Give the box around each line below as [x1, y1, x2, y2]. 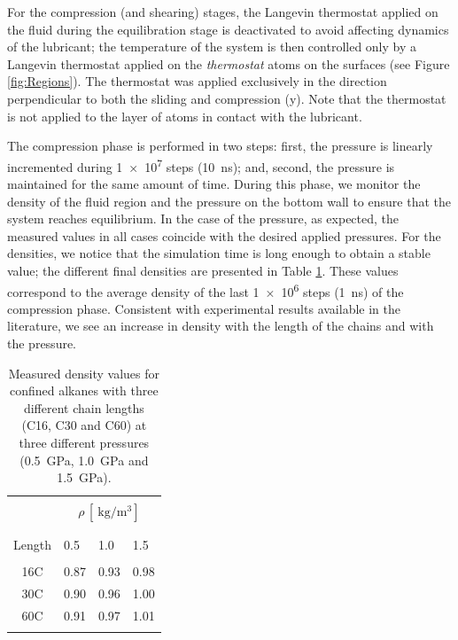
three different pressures [19, 433, 150, 451]
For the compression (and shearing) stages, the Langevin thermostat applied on [7, 3, 439, 20]
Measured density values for [8, 363, 159, 382]
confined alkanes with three [9, 381, 159, 400]
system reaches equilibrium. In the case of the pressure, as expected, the [7, 209, 400, 228]
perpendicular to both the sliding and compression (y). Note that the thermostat [7, 89, 446, 107]
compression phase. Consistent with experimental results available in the [7, 299, 400, 317]
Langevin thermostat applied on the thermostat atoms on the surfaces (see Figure [7, 54, 450, 73]
